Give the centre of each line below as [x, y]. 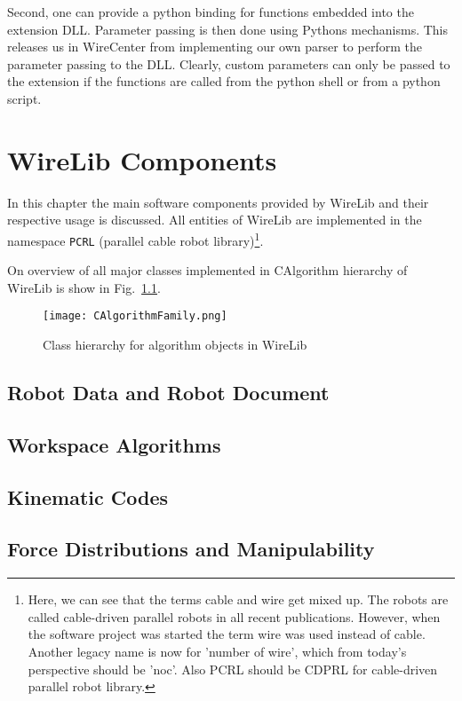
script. [24, 98]
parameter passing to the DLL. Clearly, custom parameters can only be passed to [229, 63]
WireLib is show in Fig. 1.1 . [84, 287]
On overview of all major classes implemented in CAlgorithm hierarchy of [207, 270]
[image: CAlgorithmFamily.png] [135, 316]
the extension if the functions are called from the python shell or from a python [224, 81]
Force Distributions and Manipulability [191, 549]
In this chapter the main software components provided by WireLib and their [218, 202]
